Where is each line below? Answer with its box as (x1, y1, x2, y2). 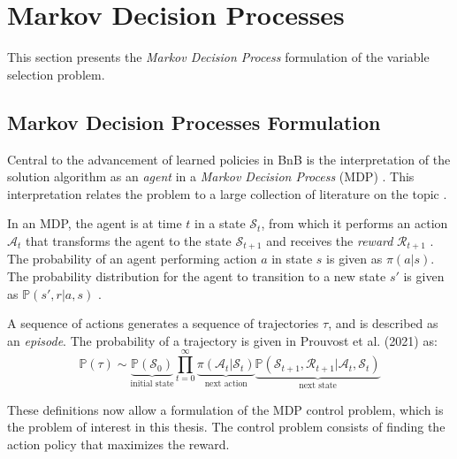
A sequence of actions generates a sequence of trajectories (7, 314, 319, 333)
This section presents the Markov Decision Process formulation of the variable (7, 48, 430, 66)
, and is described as (328, 314, 438, 333)
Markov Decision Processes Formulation (7, 108, 381, 135)
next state (299, 381, 337, 390)
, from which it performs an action (261, 214, 448, 233)
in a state (194, 214, 246, 233)
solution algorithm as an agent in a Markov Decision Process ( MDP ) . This (7, 167, 415, 186)
